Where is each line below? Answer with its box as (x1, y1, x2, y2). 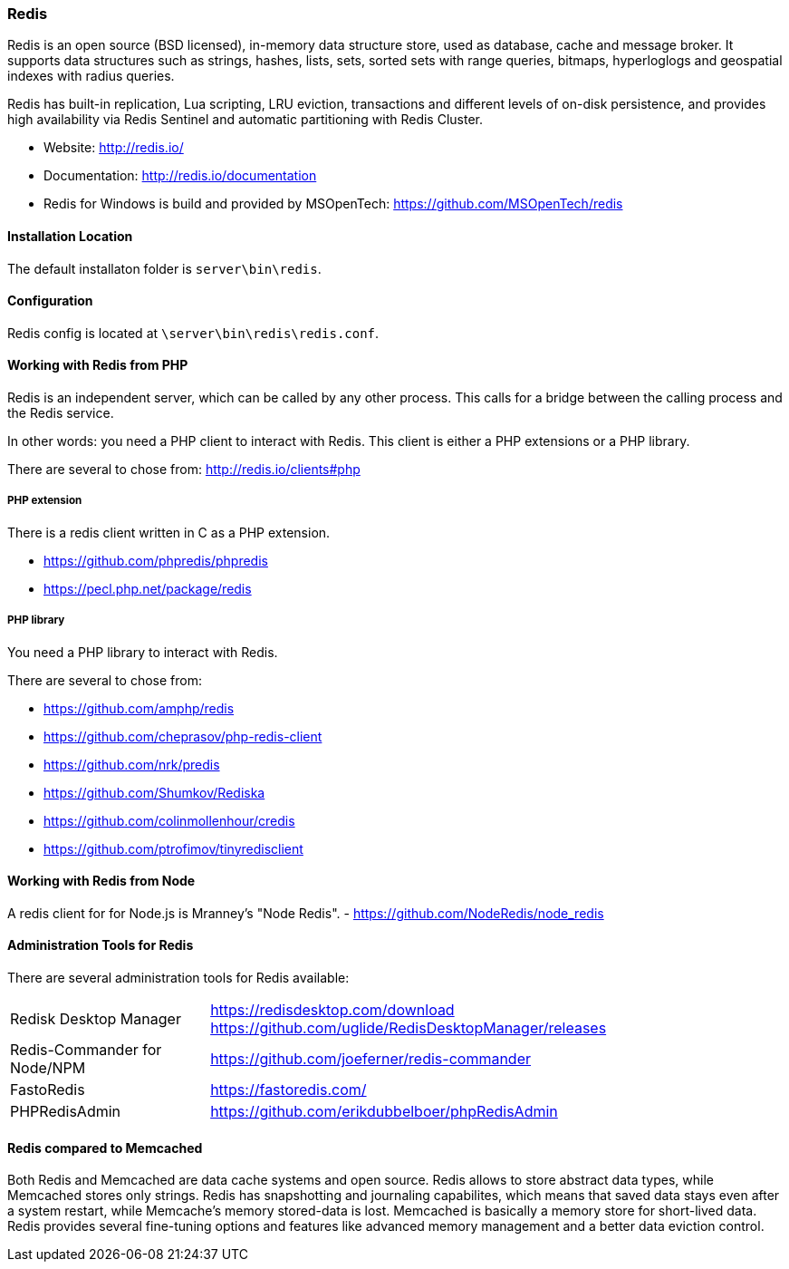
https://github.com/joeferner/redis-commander (210, 1050, 532, 1069)
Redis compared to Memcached (7, 1139, 203, 1156)
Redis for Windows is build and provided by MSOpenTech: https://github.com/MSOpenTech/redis (43, 196, 623, 212)
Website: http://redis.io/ (43, 140, 184, 156)
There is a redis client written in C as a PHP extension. (7, 524, 331, 540)
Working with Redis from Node (7, 873, 196, 889)
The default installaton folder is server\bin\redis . (7, 260, 322, 276)
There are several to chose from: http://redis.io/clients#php (7, 461, 361, 478)
